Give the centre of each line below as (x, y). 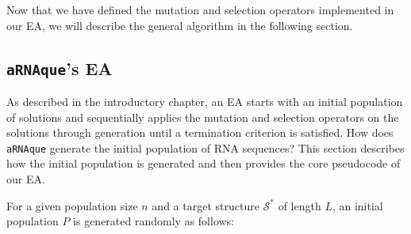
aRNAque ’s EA (60, 68)
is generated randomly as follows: (154, 221)
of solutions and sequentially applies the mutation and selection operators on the (203, 117)
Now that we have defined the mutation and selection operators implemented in (200, 9)
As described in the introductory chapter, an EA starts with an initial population (205, 101)
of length (300, 205)
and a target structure (205, 205)
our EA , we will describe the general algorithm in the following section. (180, 25)
